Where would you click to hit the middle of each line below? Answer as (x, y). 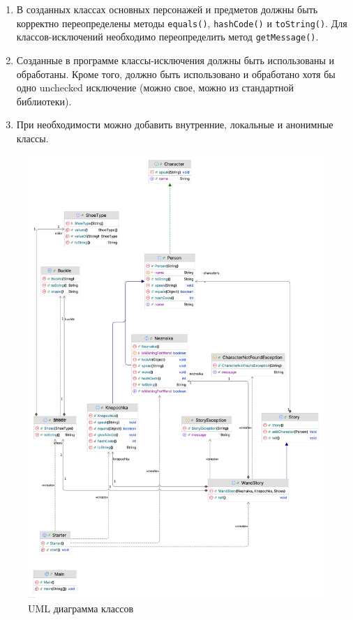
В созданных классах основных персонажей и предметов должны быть (167, 9)
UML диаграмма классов (81, 608)
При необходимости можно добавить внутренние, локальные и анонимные (175, 124)
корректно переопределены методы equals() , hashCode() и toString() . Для (182, 23)
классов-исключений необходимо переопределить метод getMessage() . (167, 37)
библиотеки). (44, 101)
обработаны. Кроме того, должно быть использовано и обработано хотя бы (176, 74)
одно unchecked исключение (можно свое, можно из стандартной (155, 88)
